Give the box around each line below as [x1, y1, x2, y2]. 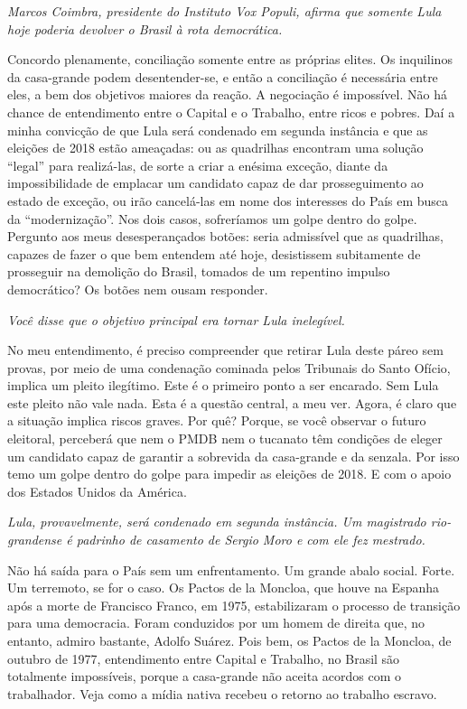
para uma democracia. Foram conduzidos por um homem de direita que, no [7, 613, 425, 632]
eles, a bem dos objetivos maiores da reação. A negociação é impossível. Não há [7, 85, 447, 104]
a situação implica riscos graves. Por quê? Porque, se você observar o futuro [7, 411, 426, 430]
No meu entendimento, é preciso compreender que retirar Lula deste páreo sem [7, 341, 444, 359]
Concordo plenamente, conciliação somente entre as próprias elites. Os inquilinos [7, 50, 453, 69]
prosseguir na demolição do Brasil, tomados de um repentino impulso [7, 262, 390, 281]
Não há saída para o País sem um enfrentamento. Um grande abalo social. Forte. [7, 560, 455, 579]
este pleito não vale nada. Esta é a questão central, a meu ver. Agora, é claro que [7, 393, 457, 412]
